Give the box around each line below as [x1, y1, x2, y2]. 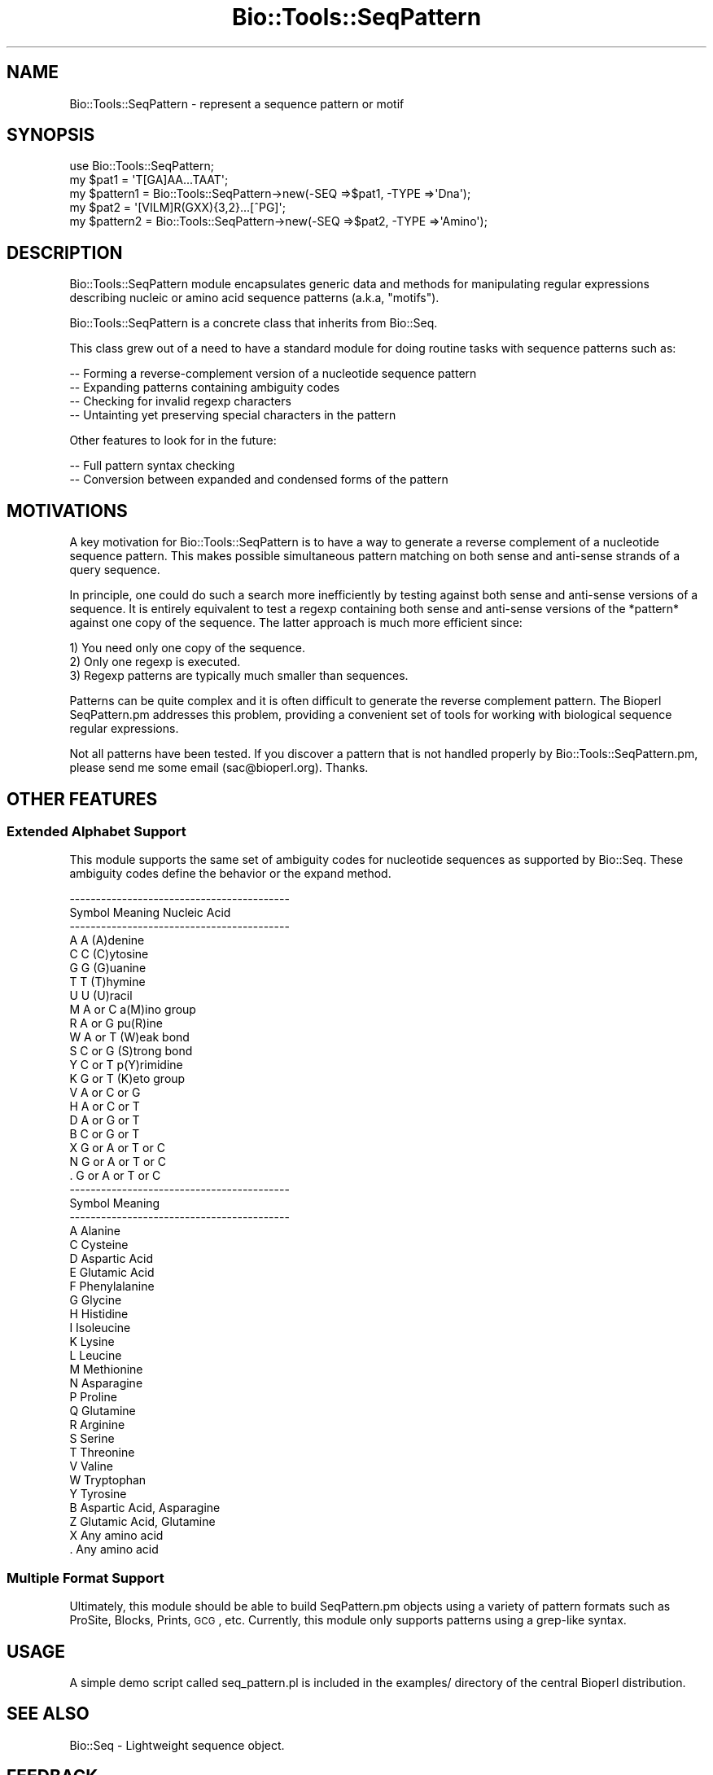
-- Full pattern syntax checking [69, 458, 235, 473]
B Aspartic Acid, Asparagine [69, 1501, 221, 1515]
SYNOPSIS [7, 125, 95, 146]
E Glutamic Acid [69, 1265, 155, 1280]
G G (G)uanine [69, 961, 147, 975]
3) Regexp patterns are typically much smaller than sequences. [69, 668, 409, 683]
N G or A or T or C [69, 1155, 166, 1169]
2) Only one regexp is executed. [69, 655, 241, 669]
